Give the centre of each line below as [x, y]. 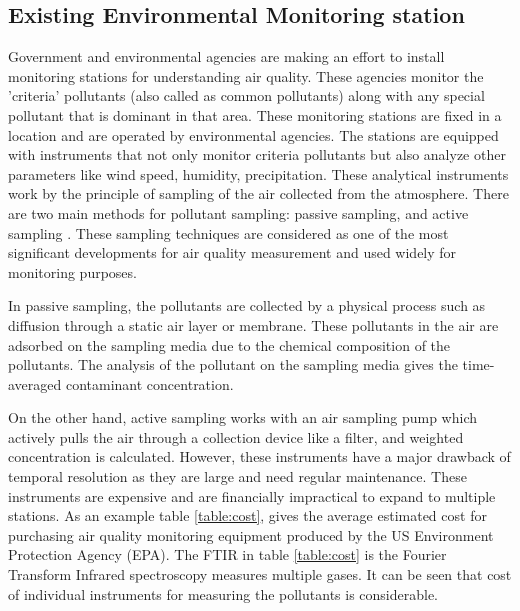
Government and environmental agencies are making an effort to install [226, 56]
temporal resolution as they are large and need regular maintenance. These [237, 476]
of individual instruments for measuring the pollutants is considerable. [223, 593]
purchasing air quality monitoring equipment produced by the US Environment [251, 534]
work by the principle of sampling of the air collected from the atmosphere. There [258, 193]
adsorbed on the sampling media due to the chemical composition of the [229, 344]
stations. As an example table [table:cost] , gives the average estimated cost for [247, 515]
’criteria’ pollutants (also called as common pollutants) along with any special [246, 95]
